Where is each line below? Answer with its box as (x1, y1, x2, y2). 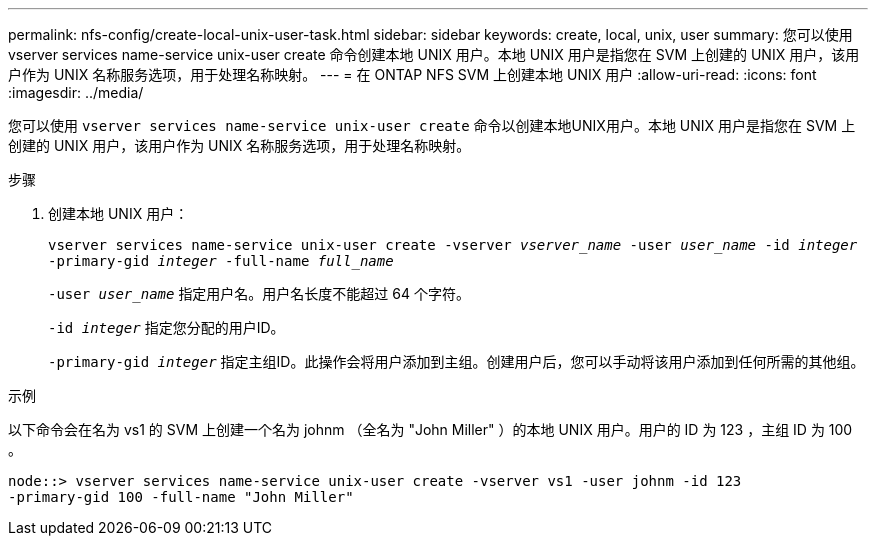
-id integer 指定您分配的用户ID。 (48, 319, 285, 336)
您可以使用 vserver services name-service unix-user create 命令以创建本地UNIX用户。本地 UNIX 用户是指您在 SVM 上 (8, 117, 856, 134)
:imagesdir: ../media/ (8, 84, 144, 101)
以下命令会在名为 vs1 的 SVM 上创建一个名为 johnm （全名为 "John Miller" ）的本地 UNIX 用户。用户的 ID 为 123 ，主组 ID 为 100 (8, 421, 853, 438)
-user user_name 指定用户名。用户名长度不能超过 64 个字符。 (48, 285, 470, 302)
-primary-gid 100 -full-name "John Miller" (8, 489, 354, 505)
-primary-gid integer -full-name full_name (48, 253, 394, 269)
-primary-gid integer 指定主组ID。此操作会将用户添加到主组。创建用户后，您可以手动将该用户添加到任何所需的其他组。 (48, 353, 865, 370)
